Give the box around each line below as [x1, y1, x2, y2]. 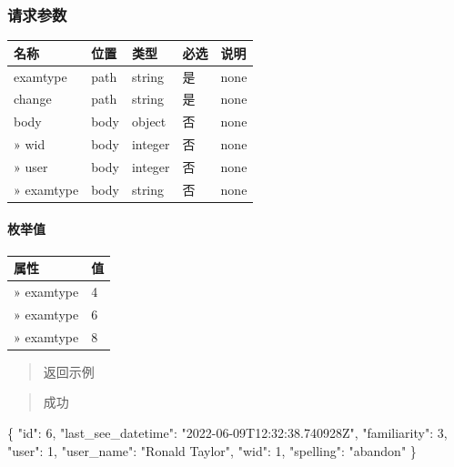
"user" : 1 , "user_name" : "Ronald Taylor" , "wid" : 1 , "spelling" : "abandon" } [7, 441, 417, 460]
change [14, 89, 52, 108]
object [131, 112, 166, 131]
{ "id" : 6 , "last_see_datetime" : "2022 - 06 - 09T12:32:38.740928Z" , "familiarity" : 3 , [7, 422, 448, 442]
